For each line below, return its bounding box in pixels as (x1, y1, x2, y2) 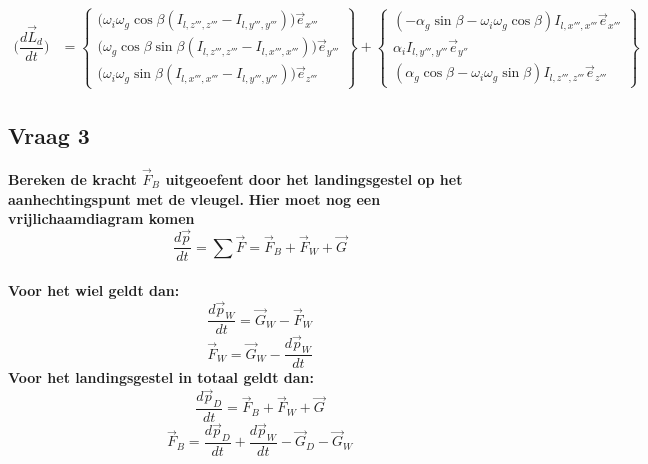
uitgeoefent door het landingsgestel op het (165, 169, 463, 190)
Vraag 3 (8, 120, 90, 150)
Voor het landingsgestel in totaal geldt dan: (8, 367, 315, 388)
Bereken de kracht (8, 169, 137, 190)
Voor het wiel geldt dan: (8, 279, 180, 300)
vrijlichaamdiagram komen (8, 208, 195, 229)
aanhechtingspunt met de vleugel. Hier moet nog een (8, 188, 381, 209)
